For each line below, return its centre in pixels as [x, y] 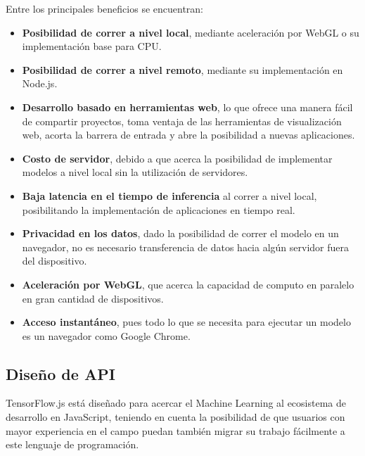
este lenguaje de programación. [72, 444]
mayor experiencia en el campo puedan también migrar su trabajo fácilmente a [175, 430]
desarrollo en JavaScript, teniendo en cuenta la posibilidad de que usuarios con [175, 417]
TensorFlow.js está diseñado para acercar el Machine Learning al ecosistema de [176, 403]
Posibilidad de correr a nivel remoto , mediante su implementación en [182, 69]
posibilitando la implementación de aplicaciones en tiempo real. [159, 209]
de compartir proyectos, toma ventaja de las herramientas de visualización [182, 121]
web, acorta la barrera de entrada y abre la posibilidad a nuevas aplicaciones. [188, 135]
